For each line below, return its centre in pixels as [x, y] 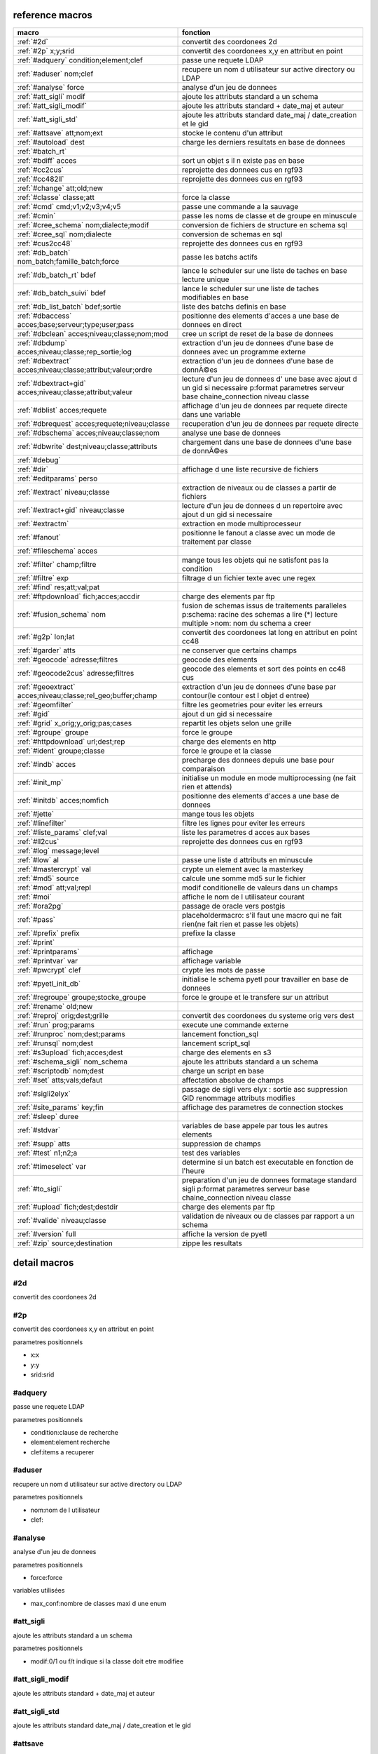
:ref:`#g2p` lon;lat [46, 636]
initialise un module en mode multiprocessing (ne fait [269, 777]
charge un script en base [223, 1071]
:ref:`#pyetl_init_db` [49, 984]
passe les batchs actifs [220, 257]
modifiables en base [215, 297]
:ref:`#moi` [34, 897]
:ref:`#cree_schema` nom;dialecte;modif [83, 225]
